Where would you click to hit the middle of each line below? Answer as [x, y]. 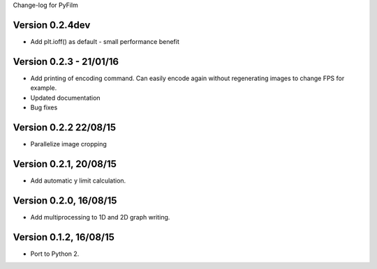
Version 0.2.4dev [52, 25]
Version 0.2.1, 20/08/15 [65, 164]
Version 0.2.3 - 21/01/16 [66, 62]
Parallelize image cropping [69, 144]
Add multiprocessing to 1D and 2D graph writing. [100, 217]
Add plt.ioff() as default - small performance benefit [105, 41]
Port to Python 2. [55, 254]
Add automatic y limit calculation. [78, 180]
